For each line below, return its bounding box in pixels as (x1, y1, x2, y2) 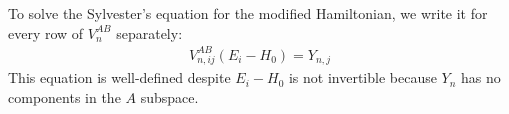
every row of (8, 22, 84, 43)
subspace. (140, 87, 199, 108)
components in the (8, 87, 121, 108)
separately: (116, 22, 183, 43)
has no (461, 67, 501, 88)
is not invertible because (288, 67, 437, 88)
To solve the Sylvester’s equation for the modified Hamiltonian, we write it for (8, 3, 488, 23)
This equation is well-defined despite (8, 67, 231, 88)
